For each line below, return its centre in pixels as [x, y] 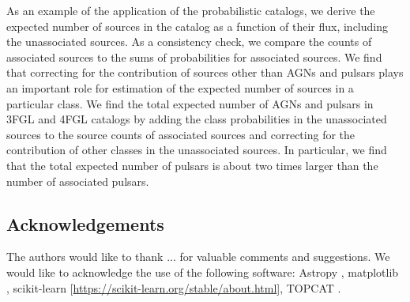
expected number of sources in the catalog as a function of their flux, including [197, 26]
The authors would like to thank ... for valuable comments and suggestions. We [198, 257]
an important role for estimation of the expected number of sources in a [180, 87]
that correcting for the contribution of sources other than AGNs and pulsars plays [205, 72]
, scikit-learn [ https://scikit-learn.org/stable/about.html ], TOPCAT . [174, 287]
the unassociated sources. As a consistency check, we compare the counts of [189, 42]
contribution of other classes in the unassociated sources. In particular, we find [197, 150]
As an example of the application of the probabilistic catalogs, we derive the [191, 10]
